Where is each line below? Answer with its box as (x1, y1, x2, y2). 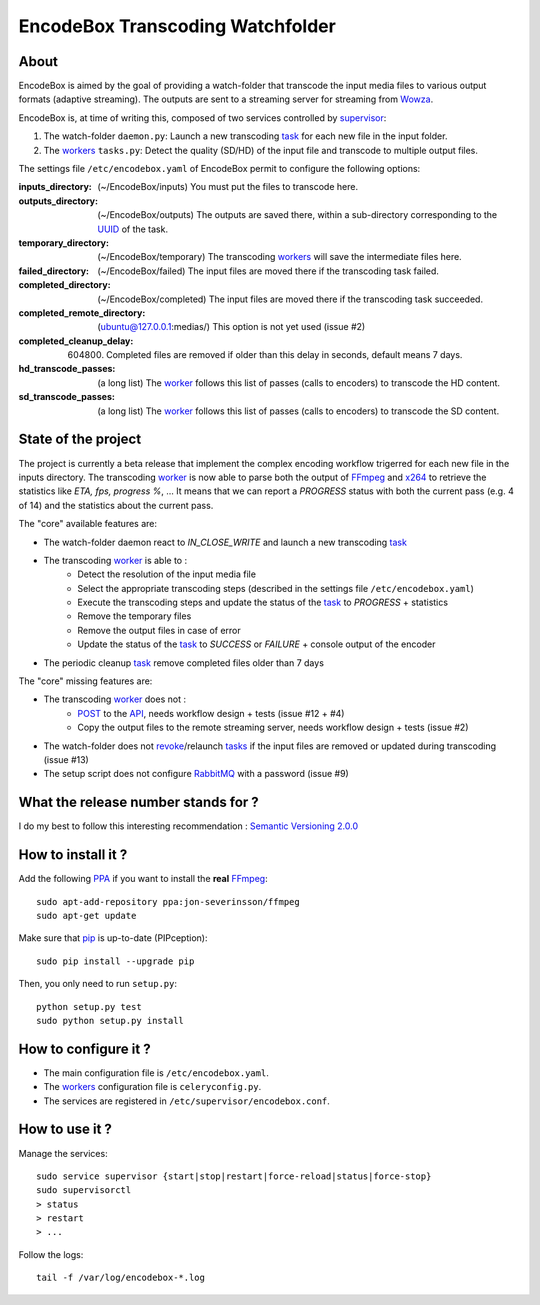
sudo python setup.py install (36, 1015, 185, 1026)
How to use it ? (18, 1121, 112, 1138)
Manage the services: (18, 1147, 109, 1159)
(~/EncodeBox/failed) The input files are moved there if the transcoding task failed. (97, 265, 440, 277)
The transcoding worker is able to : (43, 554, 188, 566)
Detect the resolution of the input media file (77, 568, 257, 580)
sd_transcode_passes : (18, 391, 115, 403)
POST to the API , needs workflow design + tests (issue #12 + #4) (77, 707, 345, 719)
